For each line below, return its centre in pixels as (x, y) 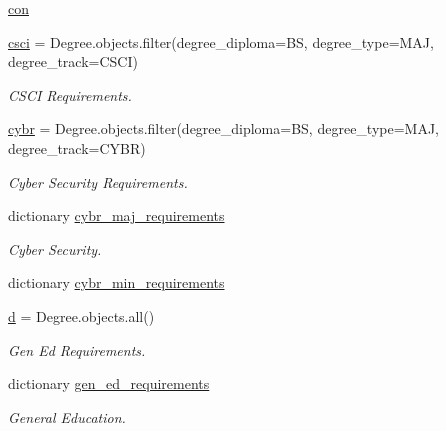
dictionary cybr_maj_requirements (116, 215)
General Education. (67, 416)
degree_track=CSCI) (73, 61)
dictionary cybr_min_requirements (116, 282)
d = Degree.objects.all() (81, 315)
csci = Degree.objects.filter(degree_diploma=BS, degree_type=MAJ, (221, 41)
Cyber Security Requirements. (98, 181)
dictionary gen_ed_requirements (109, 383)
